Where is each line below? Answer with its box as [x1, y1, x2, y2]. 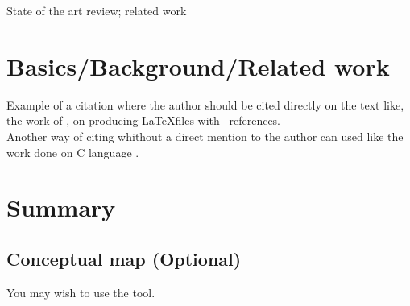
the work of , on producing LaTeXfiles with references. [6, 112, 281, 129]
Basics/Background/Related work [6, 49, 390, 82]
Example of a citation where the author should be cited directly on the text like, [6, 96, 404, 113]
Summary [6, 191, 116, 224]
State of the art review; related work [6, 2, 187, 19]
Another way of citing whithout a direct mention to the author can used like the [6, 127, 404, 144]
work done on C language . [6, 143, 139, 160]
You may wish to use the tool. [6, 283, 155, 300]
